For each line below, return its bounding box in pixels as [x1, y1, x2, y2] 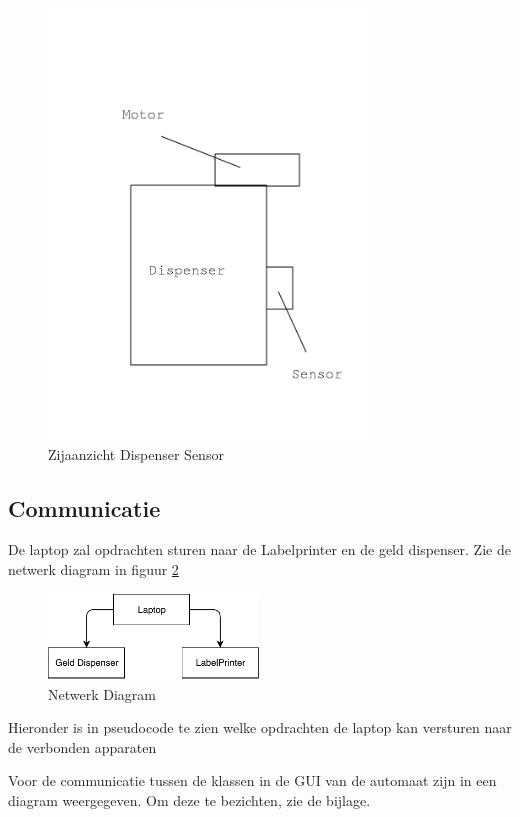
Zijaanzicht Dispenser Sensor [48, 443, 224, 464]
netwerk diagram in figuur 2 [8, 558, 179, 579]
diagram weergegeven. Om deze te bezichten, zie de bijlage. [8, 789, 371, 810]
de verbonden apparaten [8, 736, 157, 757]
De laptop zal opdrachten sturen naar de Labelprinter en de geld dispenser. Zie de [8, 539, 511, 560]
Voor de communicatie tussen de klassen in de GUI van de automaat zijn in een [8, 770, 497, 791]
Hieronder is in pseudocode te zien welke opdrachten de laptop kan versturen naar [8, 717, 512, 738]
